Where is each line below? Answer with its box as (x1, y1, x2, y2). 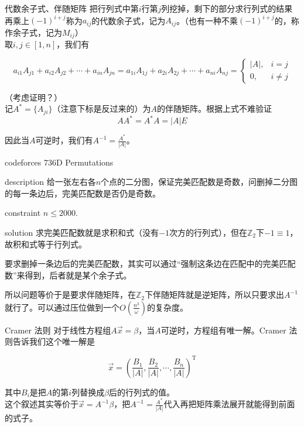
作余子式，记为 (5, 26, 62, 38)
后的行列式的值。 (109, 385, 175, 398)
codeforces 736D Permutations (5, 156, 114, 168)
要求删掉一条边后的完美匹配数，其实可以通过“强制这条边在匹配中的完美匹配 (5, 257, 296, 270)
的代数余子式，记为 (91, 14, 166, 26)
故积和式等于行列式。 (5, 237, 87, 250)
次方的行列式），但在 (169, 226, 247, 238)
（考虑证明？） (5, 91, 62, 103)
